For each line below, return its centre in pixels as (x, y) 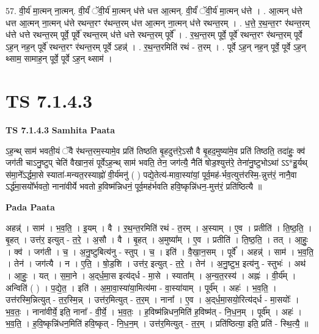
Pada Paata (30, 207)
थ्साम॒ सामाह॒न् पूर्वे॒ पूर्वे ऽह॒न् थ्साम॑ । (59, 58)
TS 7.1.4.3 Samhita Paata (61, 130)
